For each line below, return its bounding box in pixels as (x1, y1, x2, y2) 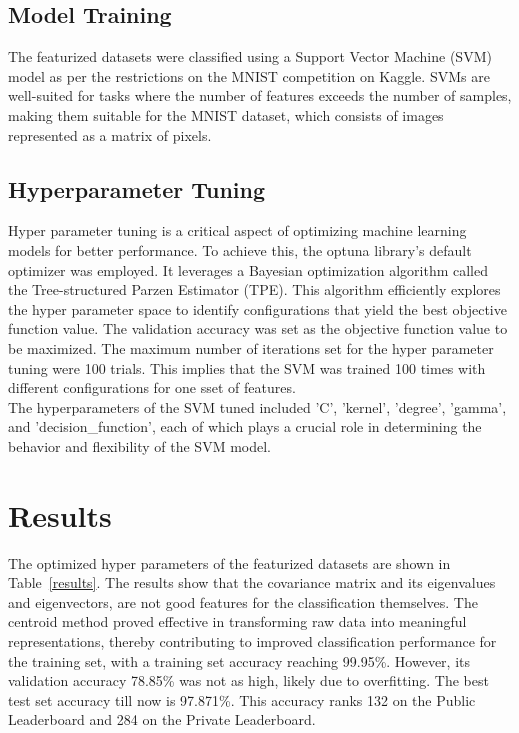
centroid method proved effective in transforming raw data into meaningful (8, 611, 467, 632)
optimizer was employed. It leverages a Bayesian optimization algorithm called (8, 259, 488, 280)
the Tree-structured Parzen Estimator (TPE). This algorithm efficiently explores (8, 279, 501, 300)
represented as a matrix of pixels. (8, 124, 212, 145)
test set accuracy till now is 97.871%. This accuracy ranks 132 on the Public (8, 689, 476, 710)
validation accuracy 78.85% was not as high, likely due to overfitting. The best (8, 670, 489, 691)
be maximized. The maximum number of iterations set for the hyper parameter (8, 337, 494, 358)
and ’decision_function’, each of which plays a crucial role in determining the (8, 416, 482, 437)
